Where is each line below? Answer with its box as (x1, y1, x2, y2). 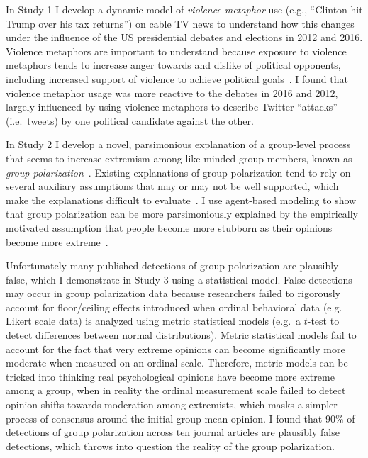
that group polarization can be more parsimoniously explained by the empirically (6, 206, 359, 221)
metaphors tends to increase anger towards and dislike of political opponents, (6, 57, 341, 72)
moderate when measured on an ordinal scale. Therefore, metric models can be (6, 355, 348, 370)
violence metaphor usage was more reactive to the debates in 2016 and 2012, (6, 85, 338, 100)
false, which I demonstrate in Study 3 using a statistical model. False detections (6, 272, 352, 286)
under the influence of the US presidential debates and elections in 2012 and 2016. (6, 30, 363, 45)
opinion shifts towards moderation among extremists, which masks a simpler (6, 397, 338, 412)
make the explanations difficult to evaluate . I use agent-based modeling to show (6, 192, 357, 207)
